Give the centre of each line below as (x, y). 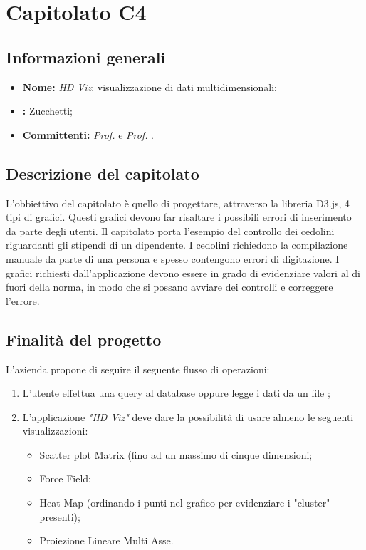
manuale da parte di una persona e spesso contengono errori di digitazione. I (173, 258)
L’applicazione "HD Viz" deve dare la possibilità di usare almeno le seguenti (188, 416)
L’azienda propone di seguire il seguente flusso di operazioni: (138, 369)
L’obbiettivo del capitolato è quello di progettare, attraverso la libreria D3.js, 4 (178, 203)
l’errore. (23, 300)
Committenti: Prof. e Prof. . (88, 134)
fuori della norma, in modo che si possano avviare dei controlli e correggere (169, 287)
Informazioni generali (86, 57)
